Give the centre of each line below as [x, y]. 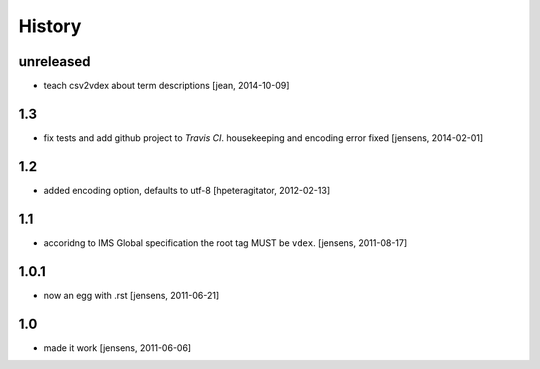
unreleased [54, 61]
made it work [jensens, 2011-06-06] [117, 347]
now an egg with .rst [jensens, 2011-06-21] [131, 295]
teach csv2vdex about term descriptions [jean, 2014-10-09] [166, 86]
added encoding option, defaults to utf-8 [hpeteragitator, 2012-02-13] [187, 190]
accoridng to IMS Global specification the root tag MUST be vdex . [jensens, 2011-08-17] [225, 242]
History [50, 26]
